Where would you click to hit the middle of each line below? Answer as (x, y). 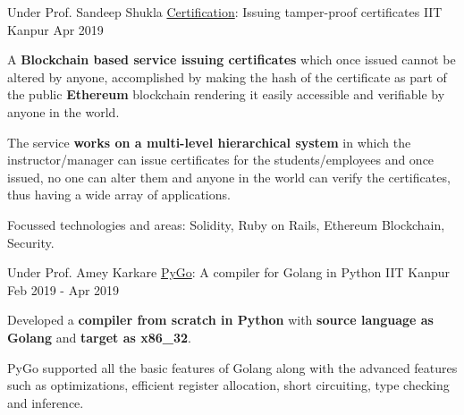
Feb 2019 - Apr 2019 (63, 289)
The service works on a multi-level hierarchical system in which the (209, 142)
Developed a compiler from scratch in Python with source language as (220, 320)
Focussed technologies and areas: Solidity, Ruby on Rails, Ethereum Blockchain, (226, 224)
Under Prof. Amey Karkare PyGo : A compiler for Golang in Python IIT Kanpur (229, 272)
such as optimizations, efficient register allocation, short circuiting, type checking (228, 385)
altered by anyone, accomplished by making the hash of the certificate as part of (227, 76)
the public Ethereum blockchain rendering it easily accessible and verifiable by (226, 94)
